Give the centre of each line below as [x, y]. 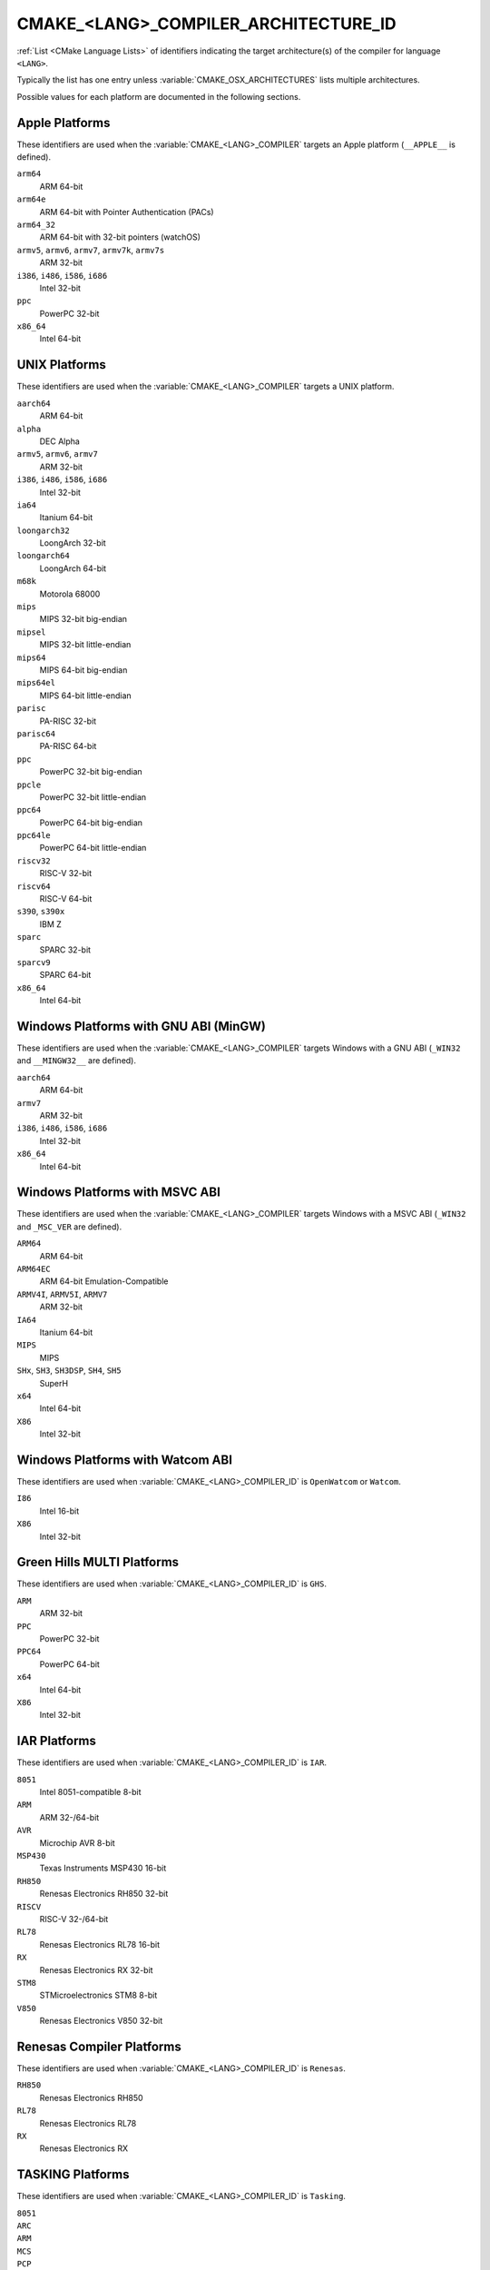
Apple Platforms [64, 123]
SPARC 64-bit [65, 975]
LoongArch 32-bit [73, 543]
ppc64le [34, 836]
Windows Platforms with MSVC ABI [119, 1193]
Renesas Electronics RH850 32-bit [104, 1894]
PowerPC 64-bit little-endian [93, 848]
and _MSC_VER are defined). [69, 1227]
